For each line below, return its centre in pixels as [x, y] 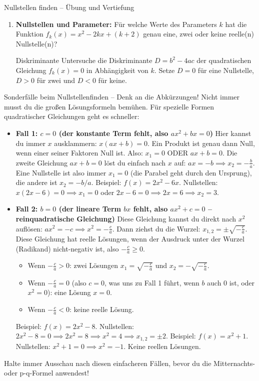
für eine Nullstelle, [226, 70]
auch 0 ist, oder [231, 282]
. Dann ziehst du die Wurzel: [156, 228]
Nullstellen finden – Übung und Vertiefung [69, 7]
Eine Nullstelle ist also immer [61, 172]
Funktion [29, 34]
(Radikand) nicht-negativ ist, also [67, 248]
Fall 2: [27, 209]
